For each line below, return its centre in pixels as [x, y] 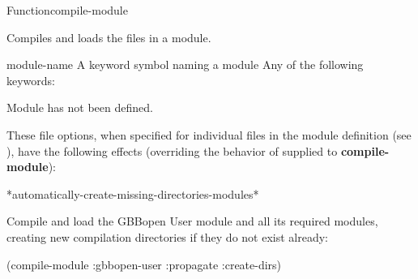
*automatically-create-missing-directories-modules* [133, 193]
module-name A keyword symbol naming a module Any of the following [185, 64]
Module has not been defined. [80, 107]
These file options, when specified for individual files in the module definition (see [209, 134]
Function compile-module [67, 10]
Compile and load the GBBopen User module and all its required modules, [192, 221]
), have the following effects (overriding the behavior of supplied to [172, 150]
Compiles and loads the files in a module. [109, 37]
